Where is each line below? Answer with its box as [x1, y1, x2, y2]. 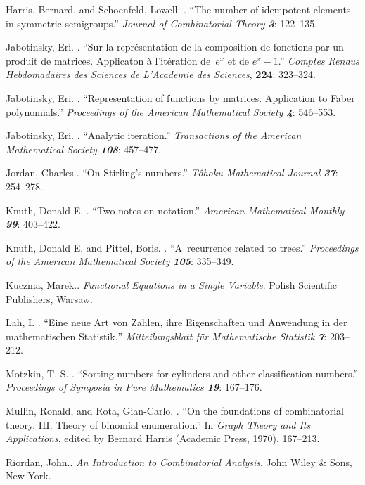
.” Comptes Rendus [278, 53, 359, 67]
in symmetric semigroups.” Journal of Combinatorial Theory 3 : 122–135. [6, 15, 318, 30]
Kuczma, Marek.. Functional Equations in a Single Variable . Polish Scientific [6, 277, 338, 292]
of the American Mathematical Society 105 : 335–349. [6, 254, 234, 269]
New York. [6, 468, 51, 483]
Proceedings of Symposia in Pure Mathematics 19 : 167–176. [6, 380, 262, 394]
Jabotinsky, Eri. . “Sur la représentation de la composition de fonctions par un [6, 39, 344, 54]
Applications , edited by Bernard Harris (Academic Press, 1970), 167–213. [6, 431, 320, 446]
